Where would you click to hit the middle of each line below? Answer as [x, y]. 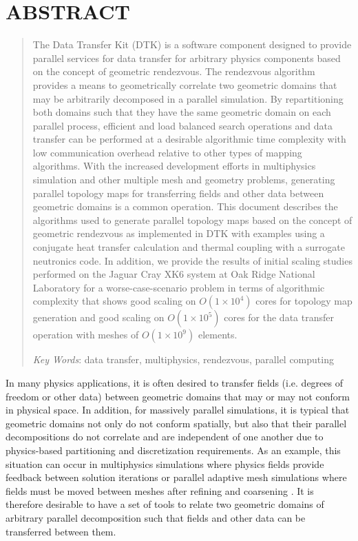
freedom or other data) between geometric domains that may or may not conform [178, 396]
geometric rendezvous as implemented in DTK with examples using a [179, 233]
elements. [218, 335]
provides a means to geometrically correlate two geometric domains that [185, 84]
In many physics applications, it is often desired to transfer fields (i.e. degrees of [174, 382]
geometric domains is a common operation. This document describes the [185, 206]
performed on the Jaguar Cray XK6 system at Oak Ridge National [174, 274]
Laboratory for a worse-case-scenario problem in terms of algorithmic [179, 287]
